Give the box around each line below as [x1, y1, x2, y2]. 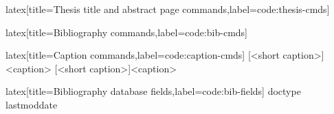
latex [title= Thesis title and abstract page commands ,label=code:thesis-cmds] [5, 2, 330, 16]
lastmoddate [5, 97, 58, 111]
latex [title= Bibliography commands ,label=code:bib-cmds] [5, 25, 248, 39]
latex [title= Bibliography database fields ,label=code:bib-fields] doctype [5, 84, 301, 98]
